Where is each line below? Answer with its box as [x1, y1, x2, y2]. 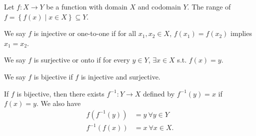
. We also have [36, 98, 81, 108]
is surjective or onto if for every [33, 54, 130, 65]
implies [230, 28, 252, 38]
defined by [143, 88, 175, 98]
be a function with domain [46, 1, 127, 11]
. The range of [187, 1, 231, 11]
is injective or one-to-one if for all [33, 28, 136, 38]
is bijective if [33, 71, 73, 81]
